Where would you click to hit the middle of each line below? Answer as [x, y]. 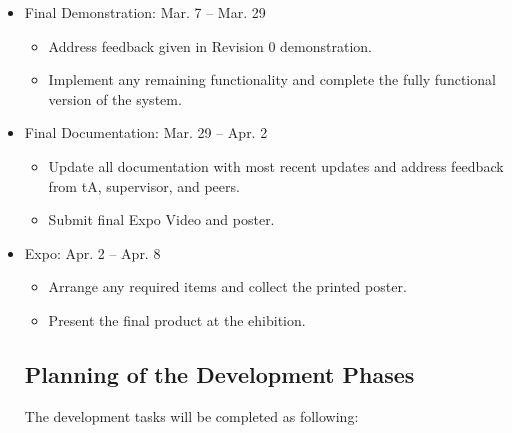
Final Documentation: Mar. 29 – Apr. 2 [146, 132]
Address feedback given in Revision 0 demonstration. [210, 45]
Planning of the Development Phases [219, 373]
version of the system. [115, 98]
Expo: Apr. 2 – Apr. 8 [92, 252]
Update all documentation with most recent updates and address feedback [276, 165]
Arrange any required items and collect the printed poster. [227, 286]
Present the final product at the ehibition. [177, 319]
